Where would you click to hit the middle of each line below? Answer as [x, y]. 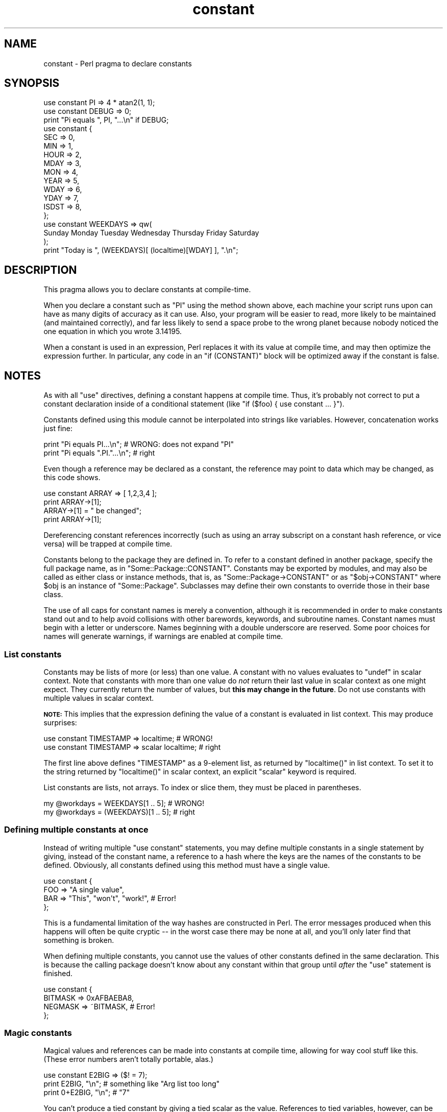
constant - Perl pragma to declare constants [118, 63]
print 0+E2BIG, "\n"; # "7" [87, 1093]
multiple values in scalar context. [99, 698]
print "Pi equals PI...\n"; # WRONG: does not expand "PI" [139, 444]
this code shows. [72, 478]
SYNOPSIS [32, 83]
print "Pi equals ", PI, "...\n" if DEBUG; [106, 120]
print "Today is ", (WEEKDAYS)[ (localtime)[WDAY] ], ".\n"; [141, 250]
